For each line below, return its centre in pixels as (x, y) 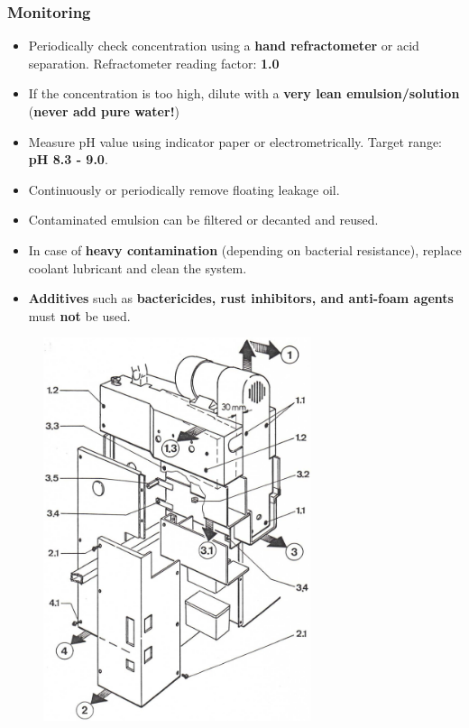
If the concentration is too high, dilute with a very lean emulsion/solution (244, 93)
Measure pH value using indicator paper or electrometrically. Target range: (235, 141)
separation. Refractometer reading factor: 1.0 (154, 63)
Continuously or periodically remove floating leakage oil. (184, 189)
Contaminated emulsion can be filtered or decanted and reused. (203, 220)
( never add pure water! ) (104, 111)
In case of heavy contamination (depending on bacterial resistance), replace (245, 249)
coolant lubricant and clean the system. (138, 267)
